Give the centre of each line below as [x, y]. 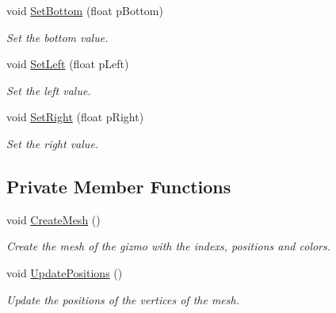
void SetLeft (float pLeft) [68, 64]
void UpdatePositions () [65, 272]
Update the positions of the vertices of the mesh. [123, 299]
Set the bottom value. [57, 37]
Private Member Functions [119, 186]
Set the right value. [53, 143]
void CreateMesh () [53, 219]
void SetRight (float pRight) [75, 117]
